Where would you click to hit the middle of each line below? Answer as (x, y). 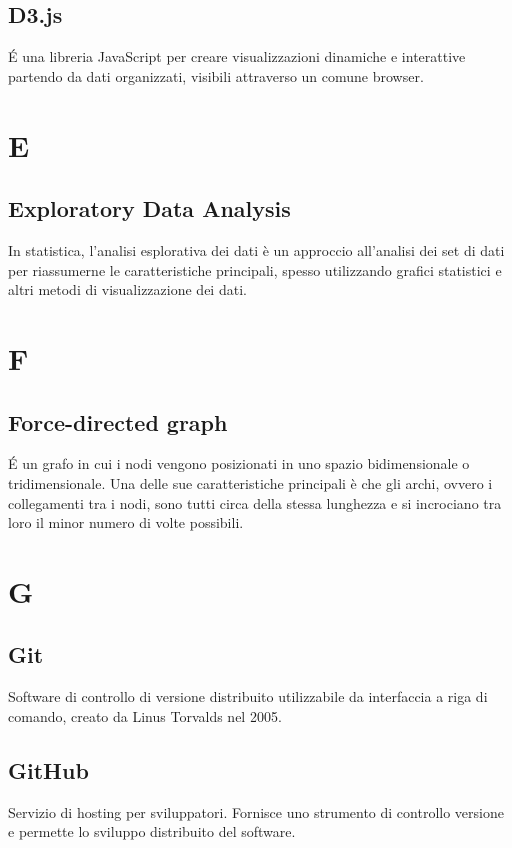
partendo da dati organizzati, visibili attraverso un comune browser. (216, 75)
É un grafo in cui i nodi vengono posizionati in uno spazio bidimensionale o (239, 463)
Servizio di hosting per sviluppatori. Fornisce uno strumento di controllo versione (256, 811)
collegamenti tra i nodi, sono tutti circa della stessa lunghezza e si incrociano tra (255, 502)
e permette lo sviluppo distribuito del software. (152, 831)
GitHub (48, 769)
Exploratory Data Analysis (149, 208)
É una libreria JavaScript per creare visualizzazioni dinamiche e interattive (237, 56)
